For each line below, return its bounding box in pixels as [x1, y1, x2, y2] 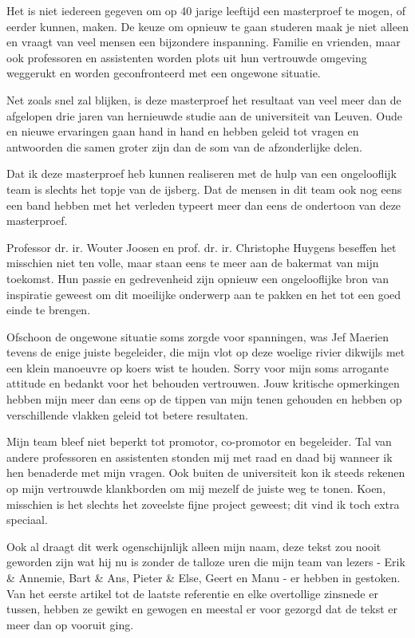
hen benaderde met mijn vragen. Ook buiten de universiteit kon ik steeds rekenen [6, 464, 405, 481]
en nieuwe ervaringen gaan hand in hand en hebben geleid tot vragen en [6, 123, 359, 140]
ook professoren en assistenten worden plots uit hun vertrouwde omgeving [6, 49, 367, 65]
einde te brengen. [6, 301, 91, 318]
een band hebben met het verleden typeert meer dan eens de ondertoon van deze [6, 196, 401, 213]
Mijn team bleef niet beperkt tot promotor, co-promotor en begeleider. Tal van [6, 433, 392, 450]
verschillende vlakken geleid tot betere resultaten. [6, 406, 248, 423]
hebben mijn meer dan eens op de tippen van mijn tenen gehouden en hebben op [6, 391, 402, 408]
